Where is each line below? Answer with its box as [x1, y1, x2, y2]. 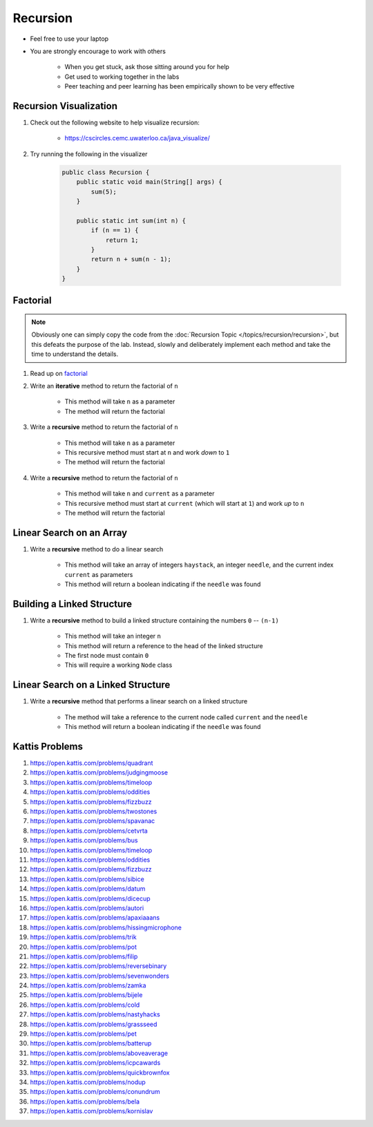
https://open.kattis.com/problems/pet [30, 1030, 137, 1038]
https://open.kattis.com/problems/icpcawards [30, 1059, 161, 1067]
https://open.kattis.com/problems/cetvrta [30, 826, 148, 835]
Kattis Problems [12, 740, 83, 752]
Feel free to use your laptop [30, 35, 109, 43]
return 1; [105, 236, 139, 244]
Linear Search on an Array [12, 527, 128, 538]
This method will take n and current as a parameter [64, 489, 215, 498]
